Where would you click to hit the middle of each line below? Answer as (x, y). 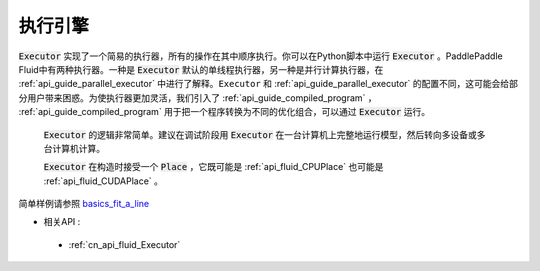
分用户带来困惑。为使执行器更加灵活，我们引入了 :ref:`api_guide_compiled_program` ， (197, 97)
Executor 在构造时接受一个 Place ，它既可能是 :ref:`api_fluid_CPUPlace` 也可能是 (213, 167)
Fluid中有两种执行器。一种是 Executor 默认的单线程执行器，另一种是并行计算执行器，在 (201, 69)
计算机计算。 (78, 148)
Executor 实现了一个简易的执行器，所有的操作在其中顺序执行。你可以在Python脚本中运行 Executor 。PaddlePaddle (261, 56)
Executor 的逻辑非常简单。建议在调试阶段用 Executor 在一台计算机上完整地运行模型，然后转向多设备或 (260, 134)
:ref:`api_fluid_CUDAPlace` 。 (103, 181)
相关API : (62, 222)
